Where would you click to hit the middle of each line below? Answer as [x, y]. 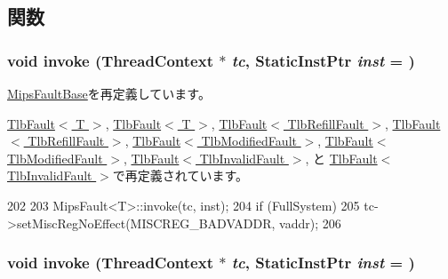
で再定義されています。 [180, 175]
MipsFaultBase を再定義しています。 [109, 93]
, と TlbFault [341, 158]
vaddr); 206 [310, 223]
